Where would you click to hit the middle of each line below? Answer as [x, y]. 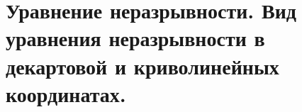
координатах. [66, 93]
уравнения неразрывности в [135, 38]
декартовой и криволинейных [142, 66]
